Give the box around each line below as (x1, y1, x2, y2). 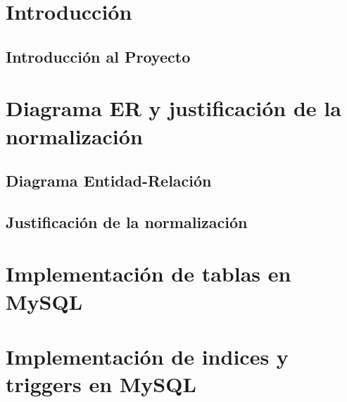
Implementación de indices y (6, 342, 289, 371)
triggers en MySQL (6, 370, 196, 398)
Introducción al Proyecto (6, 45, 191, 67)
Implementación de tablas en (6, 259, 291, 288)
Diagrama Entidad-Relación (6, 170, 212, 191)
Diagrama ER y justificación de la (6, 94, 341, 123)
